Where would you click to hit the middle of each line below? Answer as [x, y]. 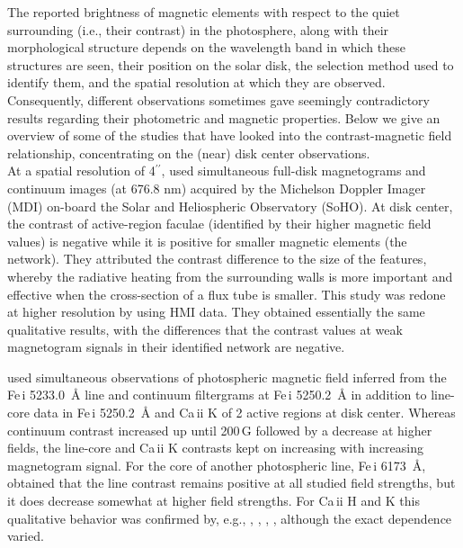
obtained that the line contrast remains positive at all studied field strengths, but [231, 483]
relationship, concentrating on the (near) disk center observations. [189, 153]
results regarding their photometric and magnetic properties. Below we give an [224, 117]
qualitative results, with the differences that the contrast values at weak [205, 329]
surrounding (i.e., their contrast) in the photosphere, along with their [198, 29]
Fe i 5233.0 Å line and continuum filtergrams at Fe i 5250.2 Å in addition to [217, 395]
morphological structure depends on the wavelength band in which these [206, 47]
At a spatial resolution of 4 [81, 171]
